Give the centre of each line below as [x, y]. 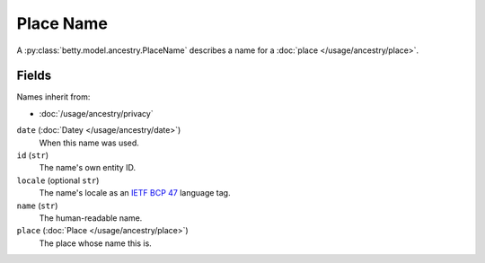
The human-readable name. [91, 218]
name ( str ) [37, 206]
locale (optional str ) [58, 180]
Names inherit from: [53, 97]
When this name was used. [89, 143]
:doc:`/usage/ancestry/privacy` [96, 113]
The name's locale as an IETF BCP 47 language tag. [135, 193]
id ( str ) [33, 155]
